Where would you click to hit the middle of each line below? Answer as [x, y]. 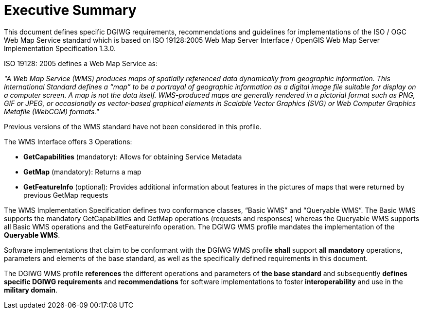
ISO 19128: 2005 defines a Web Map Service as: [81, 63]
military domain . [31, 290]
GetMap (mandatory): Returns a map [82, 172]
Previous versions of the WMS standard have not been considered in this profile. [133, 126]
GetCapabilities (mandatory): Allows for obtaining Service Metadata [133, 156]
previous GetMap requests [66, 195]
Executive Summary [70, 10]
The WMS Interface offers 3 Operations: [68, 141]
